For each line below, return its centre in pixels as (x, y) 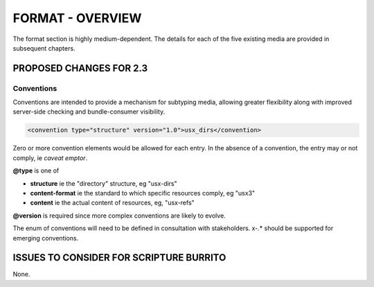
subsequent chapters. (44, 48)
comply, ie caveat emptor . (50, 158)
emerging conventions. (46, 238)
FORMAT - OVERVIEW (77, 18)
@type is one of (36, 171)
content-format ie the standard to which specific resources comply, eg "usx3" (143, 193)
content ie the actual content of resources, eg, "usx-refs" (113, 203)
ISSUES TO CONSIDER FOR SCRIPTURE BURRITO (119, 258)
